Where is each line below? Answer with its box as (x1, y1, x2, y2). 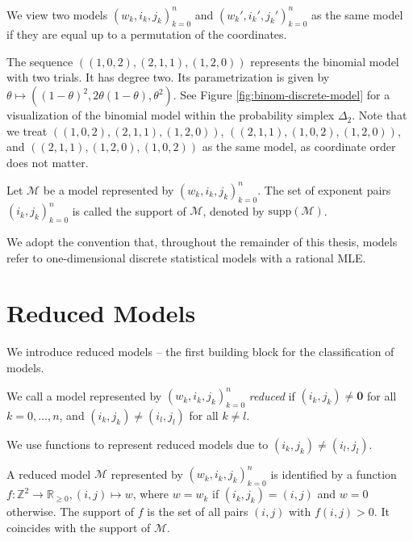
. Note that (352, 107, 407, 124)
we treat (6, 122, 48, 139)
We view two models (6, 6, 108, 23)
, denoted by (202, 202, 265, 219)
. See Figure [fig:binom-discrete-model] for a (173, 86, 390, 103)
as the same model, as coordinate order (202, 138, 396, 155)
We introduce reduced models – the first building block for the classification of (6, 343, 394, 360)
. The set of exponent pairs (257, 181, 391, 198)
